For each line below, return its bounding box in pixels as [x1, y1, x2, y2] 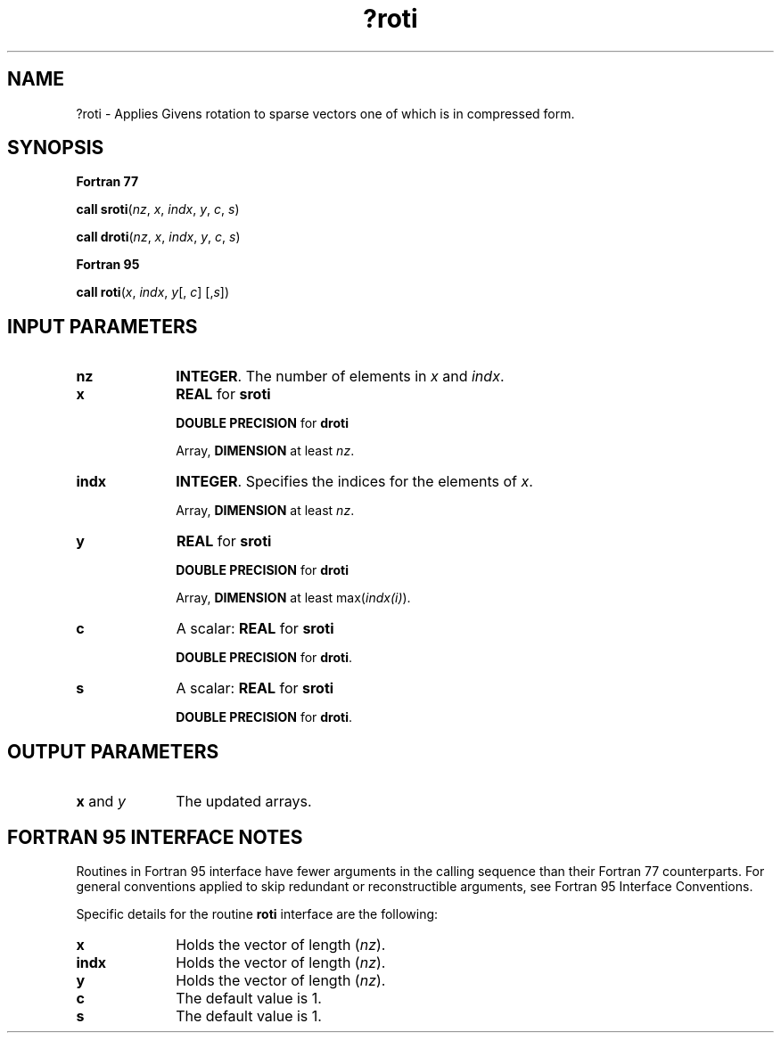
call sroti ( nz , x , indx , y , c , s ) [76, 201, 240, 217]
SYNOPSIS [7, 136, 104, 160]
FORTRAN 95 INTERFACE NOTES [7, 825, 303, 848]
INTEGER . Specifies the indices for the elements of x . [176, 472, 533, 491]
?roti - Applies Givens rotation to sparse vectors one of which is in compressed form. [76, 105, 575, 121]
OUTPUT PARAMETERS [7, 740, 219, 763]
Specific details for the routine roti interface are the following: [76, 905, 439, 921]
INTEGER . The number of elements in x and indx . [176, 367, 505, 386]
